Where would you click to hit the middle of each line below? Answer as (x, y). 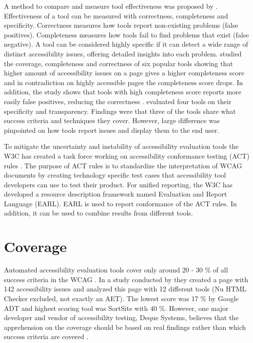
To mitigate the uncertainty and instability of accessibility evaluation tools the (121, 146)
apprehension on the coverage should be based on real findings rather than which (125, 327)
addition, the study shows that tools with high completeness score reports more (123, 92)
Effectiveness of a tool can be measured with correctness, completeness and (116, 15)
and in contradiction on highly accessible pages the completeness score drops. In (124, 82)
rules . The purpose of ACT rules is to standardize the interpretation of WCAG (123, 165)
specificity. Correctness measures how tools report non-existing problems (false (121, 25)
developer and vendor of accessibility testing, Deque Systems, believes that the (121, 317)
